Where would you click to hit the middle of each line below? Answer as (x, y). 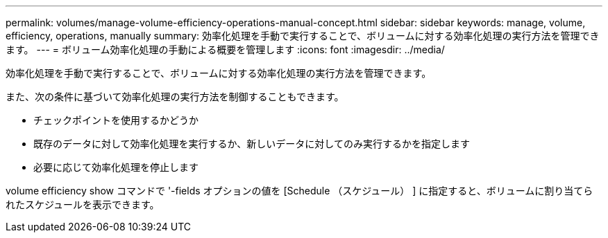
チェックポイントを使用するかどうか (116, 120)
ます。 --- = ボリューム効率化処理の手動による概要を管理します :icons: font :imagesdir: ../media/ (225, 49)
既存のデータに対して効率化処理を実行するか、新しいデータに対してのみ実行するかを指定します (252, 144)
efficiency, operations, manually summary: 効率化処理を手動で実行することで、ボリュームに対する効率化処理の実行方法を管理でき (303, 36)
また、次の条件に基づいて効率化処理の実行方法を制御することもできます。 (175, 97)
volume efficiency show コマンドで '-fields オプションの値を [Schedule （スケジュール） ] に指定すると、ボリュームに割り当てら (299, 191)
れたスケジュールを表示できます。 (83, 204)
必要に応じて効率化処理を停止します (116, 167)
